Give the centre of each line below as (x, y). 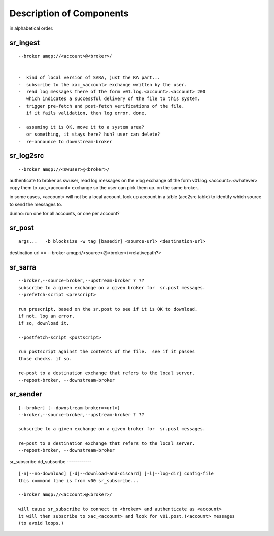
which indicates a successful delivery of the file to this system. (113, 99)
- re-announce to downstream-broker (65, 141)
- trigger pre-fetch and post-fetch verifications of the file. (101, 106)
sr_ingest (25, 43)
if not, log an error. (47, 316)
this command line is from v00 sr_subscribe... (79, 480)
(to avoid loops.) (41, 523)
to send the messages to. (36, 204)
